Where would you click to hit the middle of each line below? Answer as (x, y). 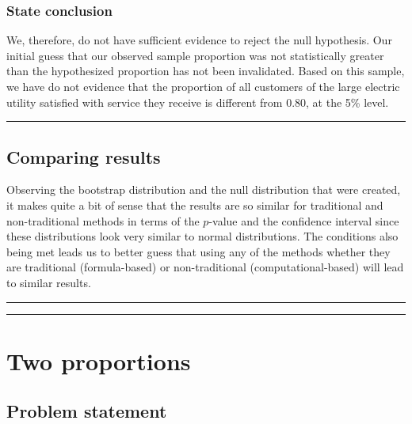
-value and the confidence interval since (304, 220)
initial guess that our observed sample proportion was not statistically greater (195, 55)
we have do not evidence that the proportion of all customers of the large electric (203, 86)
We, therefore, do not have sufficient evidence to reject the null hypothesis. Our (199, 40)
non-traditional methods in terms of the (103, 220)
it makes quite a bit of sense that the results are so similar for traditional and (195, 204)
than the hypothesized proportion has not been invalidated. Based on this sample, (206, 71)
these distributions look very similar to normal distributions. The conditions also (202, 236)
